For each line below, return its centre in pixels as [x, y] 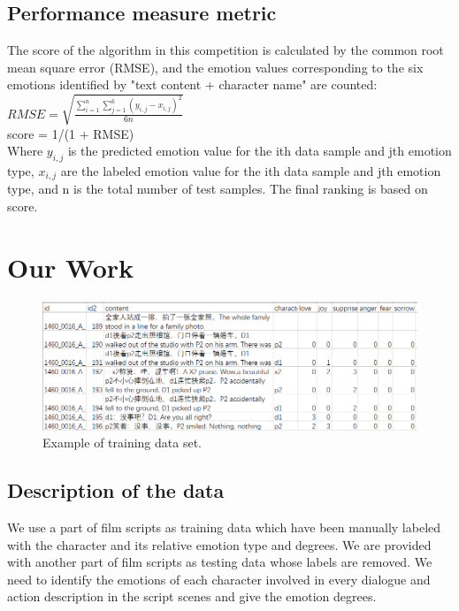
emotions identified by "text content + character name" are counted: [192, 84]
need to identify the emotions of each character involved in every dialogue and [219, 579]
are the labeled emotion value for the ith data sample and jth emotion [251, 170]
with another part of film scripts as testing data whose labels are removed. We [220, 562]
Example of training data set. [122, 443]
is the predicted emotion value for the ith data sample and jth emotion [260, 151]
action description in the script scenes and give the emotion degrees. [192, 596]
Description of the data [116, 490]
